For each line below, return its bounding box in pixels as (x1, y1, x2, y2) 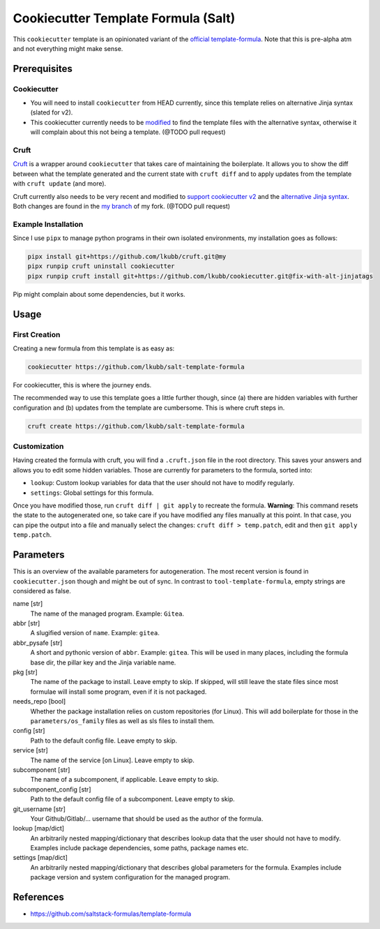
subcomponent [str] (13, 765, 70, 774)
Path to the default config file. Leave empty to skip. (30, 736, 178, 745)
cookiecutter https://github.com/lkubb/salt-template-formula (27, 363, 245, 371)
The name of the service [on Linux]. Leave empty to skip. (30, 756, 195, 764)
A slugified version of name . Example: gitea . (30, 629, 160, 637)
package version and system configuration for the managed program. (30, 873, 230, 882)
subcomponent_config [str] (13, 785, 91, 794)
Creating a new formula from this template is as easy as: (13, 344, 175, 352)
